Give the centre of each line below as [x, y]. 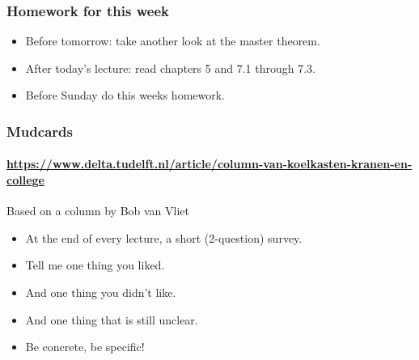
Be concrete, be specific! [85, 347]
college [25, 180]
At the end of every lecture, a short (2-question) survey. [164, 237]
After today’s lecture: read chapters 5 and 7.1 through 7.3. [170, 68]
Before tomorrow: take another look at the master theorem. [173, 41]
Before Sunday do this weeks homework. [125, 95]
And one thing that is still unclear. [112, 319]
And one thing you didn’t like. [101, 292]
